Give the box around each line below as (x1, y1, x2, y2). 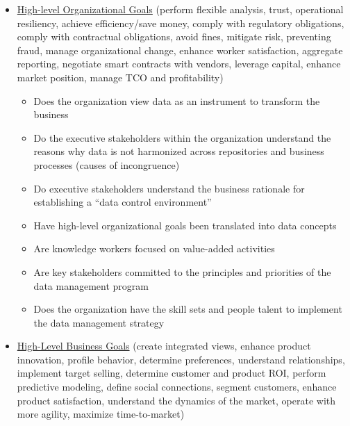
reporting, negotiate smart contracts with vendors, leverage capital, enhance (17, 56, 341, 71)
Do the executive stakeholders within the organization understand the (33, 130, 331, 145)
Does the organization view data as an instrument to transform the (33, 93, 320, 108)
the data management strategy (33, 315, 165, 329)
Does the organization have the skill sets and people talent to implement (33, 302, 342, 316)
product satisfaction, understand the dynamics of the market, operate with (17, 393, 336, 407)
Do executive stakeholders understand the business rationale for (33, 181, 305, 195)
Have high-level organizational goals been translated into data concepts (33, 218, 337, 232)
